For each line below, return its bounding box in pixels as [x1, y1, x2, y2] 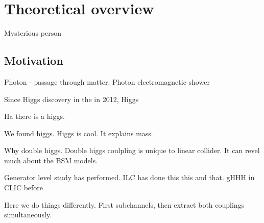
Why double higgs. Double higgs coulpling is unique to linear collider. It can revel [4, 145, 260, 156]
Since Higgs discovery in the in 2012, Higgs [4, 93, 139, 104]
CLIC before [4, 182, 43, 193]
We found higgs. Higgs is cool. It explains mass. [4, 128, 153, 138]
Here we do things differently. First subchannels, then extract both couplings [4, 199, 245, 210]
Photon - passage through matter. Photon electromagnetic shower [4, 76, 210, 87]
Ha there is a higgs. [4, 111, 65, 121]
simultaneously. [4, 209, 52, 220]
